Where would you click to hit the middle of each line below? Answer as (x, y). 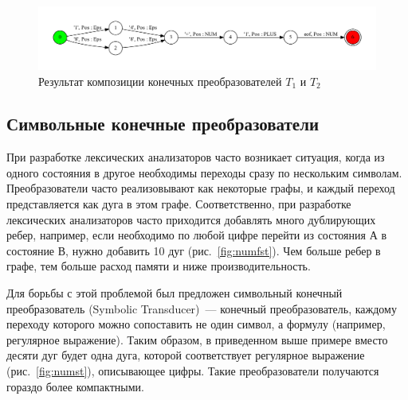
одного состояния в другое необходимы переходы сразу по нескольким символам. (204, 172)
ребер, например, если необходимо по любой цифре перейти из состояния (186, 235)
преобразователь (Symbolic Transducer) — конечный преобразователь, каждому (202, 308)
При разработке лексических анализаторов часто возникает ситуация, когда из (196, 157)
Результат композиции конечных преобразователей (160, 81)
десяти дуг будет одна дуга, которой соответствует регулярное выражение (186, 355)
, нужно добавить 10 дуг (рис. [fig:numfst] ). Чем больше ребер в (223, 250)
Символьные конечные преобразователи (163, 124)
